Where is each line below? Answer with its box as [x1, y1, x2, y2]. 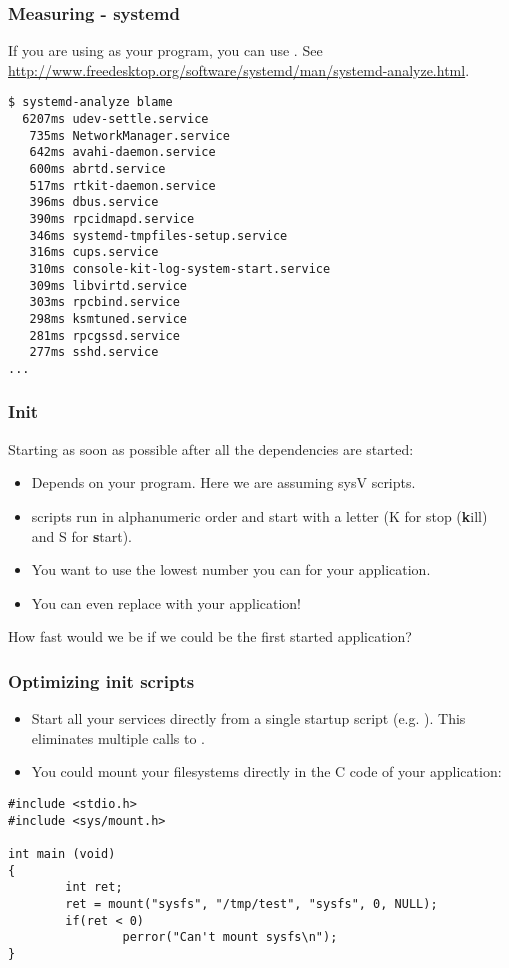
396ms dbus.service [29, 195, 159, 210]
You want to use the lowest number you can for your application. [31, 559, 431, 580]
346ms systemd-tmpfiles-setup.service [29, 228, 288, 243]
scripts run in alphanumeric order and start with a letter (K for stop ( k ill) [31, 505, 488, 526]
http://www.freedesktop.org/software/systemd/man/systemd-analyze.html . [8, 59, 470, 80]
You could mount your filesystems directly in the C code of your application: [31, 761, 502, 782]
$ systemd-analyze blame [8, 95, 173, 110]
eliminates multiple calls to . [31, 727, 205, 748]
